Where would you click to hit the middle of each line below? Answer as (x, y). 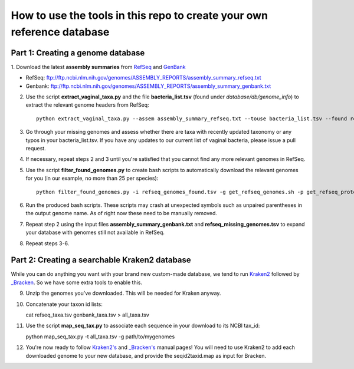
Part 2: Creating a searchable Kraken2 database (101, 260)
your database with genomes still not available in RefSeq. (95, 232)
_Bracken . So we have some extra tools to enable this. (77, 282)
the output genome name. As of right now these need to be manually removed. (122, 213)
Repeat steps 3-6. (47, 243)
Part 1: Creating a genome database (78, 53)
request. (36, 148)
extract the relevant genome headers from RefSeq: (88, 105)
